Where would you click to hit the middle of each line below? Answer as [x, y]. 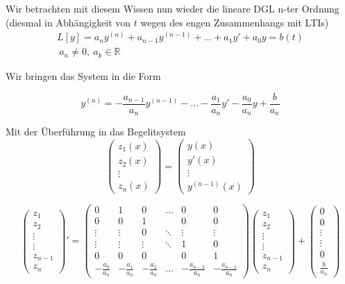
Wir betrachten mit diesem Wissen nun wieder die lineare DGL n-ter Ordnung [172, 8]
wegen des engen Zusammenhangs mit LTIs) [235, 22]
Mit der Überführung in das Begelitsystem [96, 132]
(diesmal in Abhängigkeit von [68, 22]
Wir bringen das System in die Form [83, 76]
